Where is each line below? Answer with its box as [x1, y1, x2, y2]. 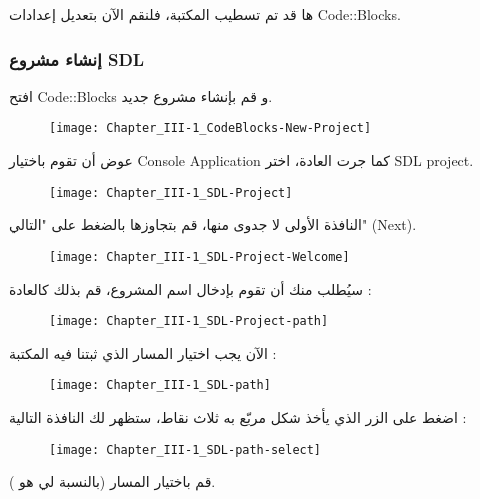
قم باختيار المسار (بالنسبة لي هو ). [9, 471, 216, 492]
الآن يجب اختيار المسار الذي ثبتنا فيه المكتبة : [9, 342, 277, 363]
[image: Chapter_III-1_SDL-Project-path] [49, 314, 329, 329]
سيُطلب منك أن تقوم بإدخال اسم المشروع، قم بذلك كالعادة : [9, 278, 372, 299]
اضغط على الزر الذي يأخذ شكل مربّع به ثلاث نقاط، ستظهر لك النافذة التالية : [9, 407, 467, 428]
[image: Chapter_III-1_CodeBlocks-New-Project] [49, 121, 372, 136]
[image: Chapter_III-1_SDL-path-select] [49, 442, 322, 457]
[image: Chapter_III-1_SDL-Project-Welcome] [49, 249, 350, 264]
